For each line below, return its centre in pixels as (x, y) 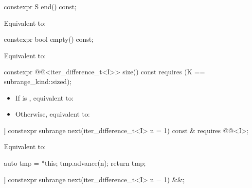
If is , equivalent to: (45, 97)
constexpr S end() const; (40, 6)
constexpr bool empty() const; (49, 39)
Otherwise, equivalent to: (53, 114)
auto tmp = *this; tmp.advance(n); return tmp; (75, 162)
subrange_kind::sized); (38, 81)
